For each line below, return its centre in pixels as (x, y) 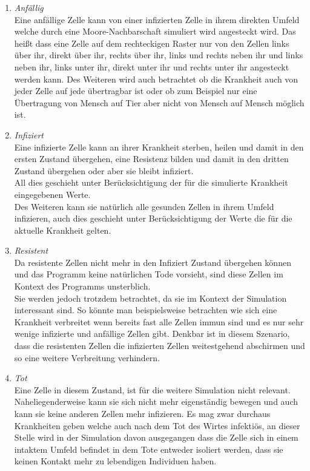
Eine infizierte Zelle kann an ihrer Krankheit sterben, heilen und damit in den (159, 147)
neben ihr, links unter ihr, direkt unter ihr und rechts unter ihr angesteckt (152, 66)
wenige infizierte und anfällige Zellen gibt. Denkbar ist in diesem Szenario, (152, 334)
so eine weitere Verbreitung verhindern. (87, 357)
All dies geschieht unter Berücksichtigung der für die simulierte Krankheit (151, 182)
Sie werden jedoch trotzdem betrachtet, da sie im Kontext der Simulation (150, 298)
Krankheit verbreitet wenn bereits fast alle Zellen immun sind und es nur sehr (159, 321)
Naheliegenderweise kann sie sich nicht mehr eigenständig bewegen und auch (156, 402)
